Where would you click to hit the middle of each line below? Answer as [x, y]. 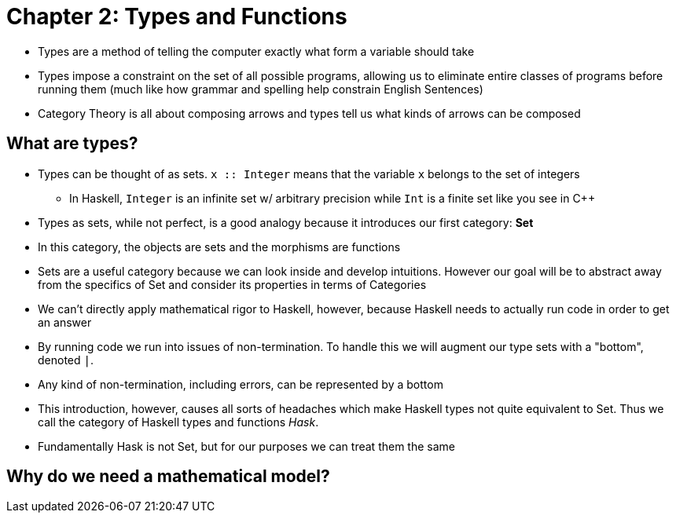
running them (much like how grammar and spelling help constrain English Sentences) [261, 89]
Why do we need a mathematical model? [168, 477]
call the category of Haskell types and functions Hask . [178, 422]
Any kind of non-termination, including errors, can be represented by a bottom [241, 384]
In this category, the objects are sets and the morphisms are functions [219, 247]
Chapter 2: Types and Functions [177, 16]
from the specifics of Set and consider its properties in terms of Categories [232, 284]
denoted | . [66, 360]
